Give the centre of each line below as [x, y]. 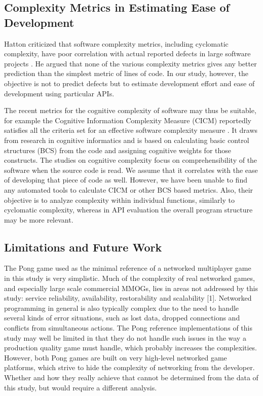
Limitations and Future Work [83, 247]
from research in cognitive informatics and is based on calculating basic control [127, 140]
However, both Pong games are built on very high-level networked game [116, 357]
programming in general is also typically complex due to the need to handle [122, 308]
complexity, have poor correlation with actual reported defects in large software [127, 53]
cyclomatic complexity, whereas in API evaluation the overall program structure [128, 210]
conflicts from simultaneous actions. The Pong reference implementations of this [128, 328]
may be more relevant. [39, 219]
